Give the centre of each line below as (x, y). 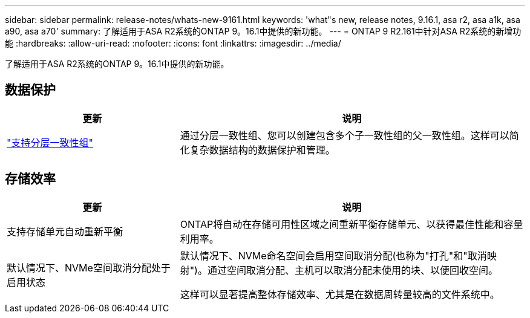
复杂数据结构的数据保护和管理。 (262, 150)
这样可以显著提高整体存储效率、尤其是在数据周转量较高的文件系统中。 (340, 294)
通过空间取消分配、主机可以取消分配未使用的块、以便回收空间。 (352, 270)
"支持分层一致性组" (50, 142)
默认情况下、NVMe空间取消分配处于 (89, 268)
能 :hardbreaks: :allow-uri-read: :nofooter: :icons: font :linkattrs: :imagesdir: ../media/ (173, 43)
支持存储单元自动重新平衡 (65, 231)
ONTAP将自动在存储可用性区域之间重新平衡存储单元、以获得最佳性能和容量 (352, 224)
